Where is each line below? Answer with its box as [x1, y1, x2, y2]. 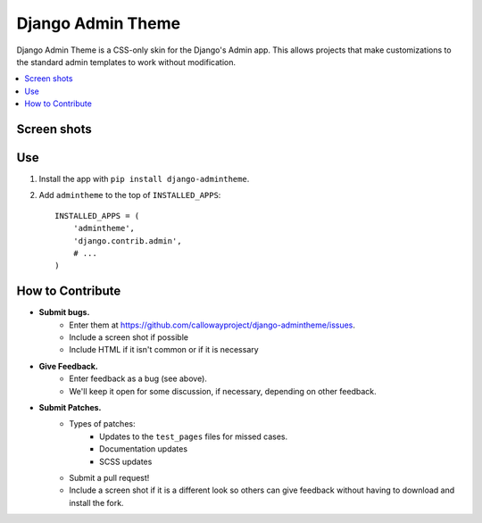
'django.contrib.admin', [72, 236, 182, 245]
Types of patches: [69, 419, 136, 429]
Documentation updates [99, 444, 187, 454]
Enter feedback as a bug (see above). [69, 373, 207, 384]
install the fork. [69, 497, 124, 508]
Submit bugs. [38, 307, 90, 318]
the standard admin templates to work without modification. [16, 56, 237, 67]
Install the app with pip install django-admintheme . [38, 174, 250, 185]
